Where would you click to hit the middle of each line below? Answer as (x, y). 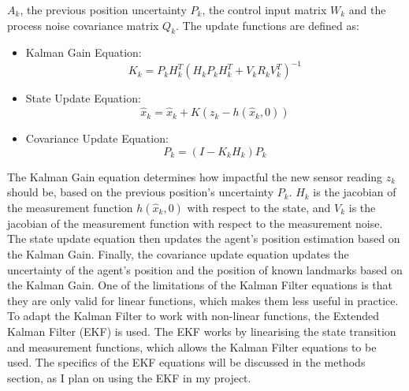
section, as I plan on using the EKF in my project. (129, 377)
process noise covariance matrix (83, 25)
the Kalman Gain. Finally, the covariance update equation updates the (178, 254)
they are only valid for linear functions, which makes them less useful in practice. (203, 300)
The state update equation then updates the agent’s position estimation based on (204, 238)
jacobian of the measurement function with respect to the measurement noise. (195, 223)
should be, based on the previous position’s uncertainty (141, 192)
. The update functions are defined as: (268, 25)
